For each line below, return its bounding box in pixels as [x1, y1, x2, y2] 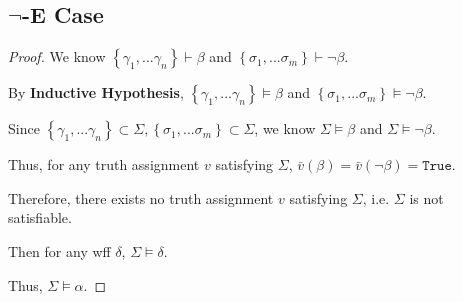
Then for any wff [8, 240, 111, 261]
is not [409, 187, 444, 208]
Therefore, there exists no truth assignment [8, 187, 274, 208]
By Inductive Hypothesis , [8, 82, 184, 103]
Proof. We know [8, 46, 106, 67]
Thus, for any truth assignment [8, 154, 200, 175]
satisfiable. [8, 207, 72, 228]
